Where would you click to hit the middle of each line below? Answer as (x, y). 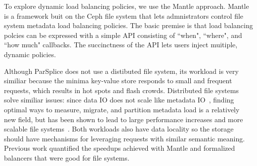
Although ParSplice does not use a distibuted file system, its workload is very (121, 71)
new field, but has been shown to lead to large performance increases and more (124, 119)
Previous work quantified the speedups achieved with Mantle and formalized (120, 148)
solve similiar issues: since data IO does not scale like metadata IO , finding (119, 100)
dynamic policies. (30, 54)
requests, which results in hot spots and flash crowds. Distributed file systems (121, 90)
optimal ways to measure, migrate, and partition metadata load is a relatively (122, 109)
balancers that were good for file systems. (67, 157)
